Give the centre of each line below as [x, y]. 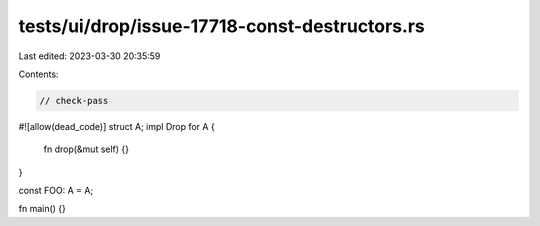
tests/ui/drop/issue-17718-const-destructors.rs [221, 26]
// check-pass [74, 100]
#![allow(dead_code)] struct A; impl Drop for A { [116, 126]
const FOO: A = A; [56, 191]
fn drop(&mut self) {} [86, 149]
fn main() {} [42, 209]
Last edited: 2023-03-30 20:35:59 [89, 56]
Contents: [38, 74]
